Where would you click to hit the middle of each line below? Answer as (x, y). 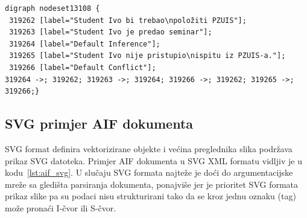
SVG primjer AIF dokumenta (99, 123)
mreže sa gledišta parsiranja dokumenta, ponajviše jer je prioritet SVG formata (152, 184)
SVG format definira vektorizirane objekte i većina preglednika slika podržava (149, 148)
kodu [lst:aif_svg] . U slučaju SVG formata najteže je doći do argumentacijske (149, 172)
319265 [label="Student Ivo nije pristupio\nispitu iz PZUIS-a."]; (147, 56)
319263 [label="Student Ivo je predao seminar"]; (111, 32)
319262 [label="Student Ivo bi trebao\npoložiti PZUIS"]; (128, 20)
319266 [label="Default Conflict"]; (83, 67)
